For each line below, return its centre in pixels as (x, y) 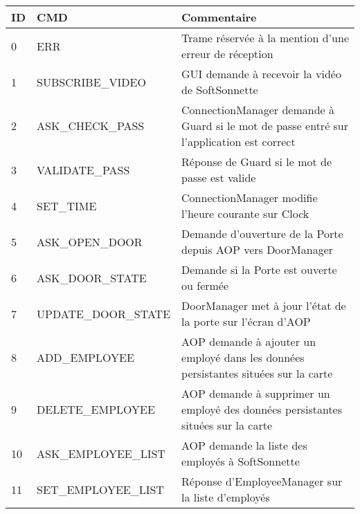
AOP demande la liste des (244, 445)
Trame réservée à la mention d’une (265, 38)
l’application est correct (238, 141)
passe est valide (219, 177)
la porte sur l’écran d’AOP (246, 321)
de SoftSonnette (220, 90)
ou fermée (205, 285)
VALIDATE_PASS (83, 169)
